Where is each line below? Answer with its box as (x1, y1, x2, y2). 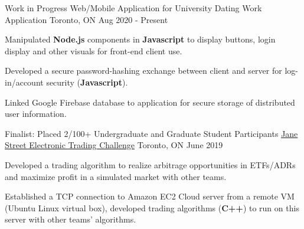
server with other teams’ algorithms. (5, 213, 136, 225)
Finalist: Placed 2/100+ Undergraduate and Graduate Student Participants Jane (5, 127, 298, 139)
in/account (5, 76, 44, 88)
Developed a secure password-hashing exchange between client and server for (5, 64, 282, 77)
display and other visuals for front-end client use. (5, 44, 182, 57)
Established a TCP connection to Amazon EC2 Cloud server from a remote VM (5, 190, 295, 202)
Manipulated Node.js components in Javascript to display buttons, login (5, 33, 276, 45)
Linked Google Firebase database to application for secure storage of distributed (5, 96, 295, 108)
